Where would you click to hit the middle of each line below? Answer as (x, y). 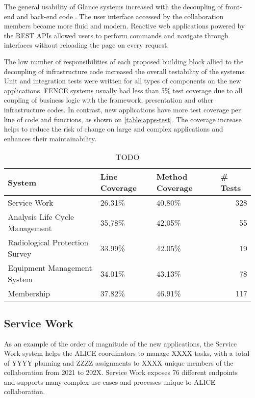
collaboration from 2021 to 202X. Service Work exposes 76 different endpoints (121, 372)
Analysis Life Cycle (41, 217)
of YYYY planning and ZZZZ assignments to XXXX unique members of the (119, 362)
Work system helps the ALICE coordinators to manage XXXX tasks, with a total (127, 353)
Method (172, 177)
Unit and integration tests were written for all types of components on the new (123, 81)
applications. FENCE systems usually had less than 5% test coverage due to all (123, 90)
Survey (20, 254)
